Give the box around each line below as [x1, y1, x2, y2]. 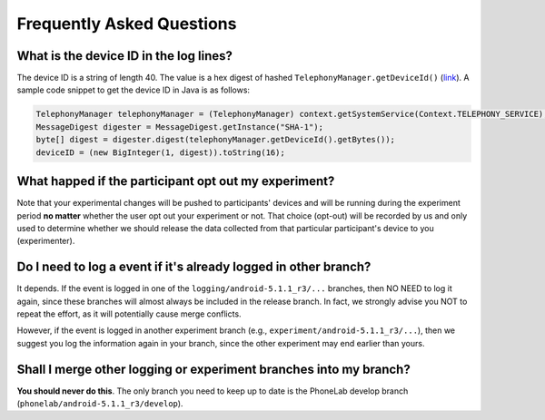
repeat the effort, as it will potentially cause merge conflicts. [16, 308, 242, 319]
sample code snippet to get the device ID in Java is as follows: [16, 84, 250, 95]
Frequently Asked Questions [16, 14, 237, 34]
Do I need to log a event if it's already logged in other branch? [16, 259, 372, 275]
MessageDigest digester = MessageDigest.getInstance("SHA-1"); [35, 122, 324, 132]
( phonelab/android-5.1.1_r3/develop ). [16, 398, 183, 409]
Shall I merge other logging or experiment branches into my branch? [16, 361, 411, 376]
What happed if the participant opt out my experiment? [16, 173, 335, 190]
